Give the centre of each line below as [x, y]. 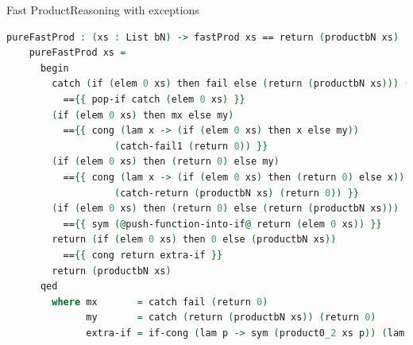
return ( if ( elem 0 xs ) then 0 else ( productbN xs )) [194, 240]
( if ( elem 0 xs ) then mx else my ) [143, 115]
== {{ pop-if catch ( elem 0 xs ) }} [154, 99]
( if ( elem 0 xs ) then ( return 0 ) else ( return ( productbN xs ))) [226, 209]
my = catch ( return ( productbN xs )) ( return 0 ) [231, 318]
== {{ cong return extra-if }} [143, 255]
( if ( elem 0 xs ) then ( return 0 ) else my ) [166, 162]
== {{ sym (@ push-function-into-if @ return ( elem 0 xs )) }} [222, 224]
